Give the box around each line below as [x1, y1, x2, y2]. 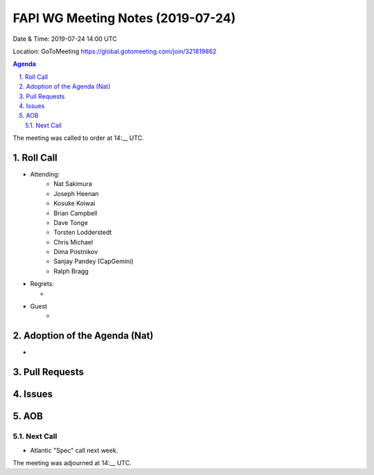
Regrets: [30, 280, 55, 288]
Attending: [30, 170, 60, 178]
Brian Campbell [53, 208, 98, 217]
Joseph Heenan [53, 189, 99, 197]
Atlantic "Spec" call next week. [30, 446, 118, 454]
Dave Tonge [53, 218, 88, 226]
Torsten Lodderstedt [53, 228, 112, 237]
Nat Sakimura [53, 180, 93, 188]
